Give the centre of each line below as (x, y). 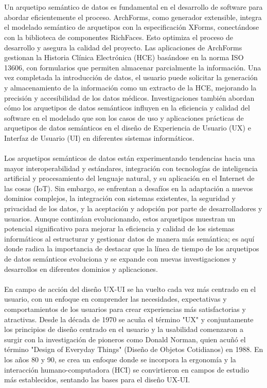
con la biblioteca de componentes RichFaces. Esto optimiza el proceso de (119, 37)
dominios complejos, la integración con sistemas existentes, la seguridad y (120, 198)
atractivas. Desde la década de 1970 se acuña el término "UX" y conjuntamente (129, 319)
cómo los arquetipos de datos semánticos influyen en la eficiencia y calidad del (127, 108)
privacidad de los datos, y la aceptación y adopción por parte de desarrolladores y (133, 208)
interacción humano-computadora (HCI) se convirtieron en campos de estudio (127, 369)
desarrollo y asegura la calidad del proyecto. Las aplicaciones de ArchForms (123, 47)
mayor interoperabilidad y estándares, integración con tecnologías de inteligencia (131, 168)
